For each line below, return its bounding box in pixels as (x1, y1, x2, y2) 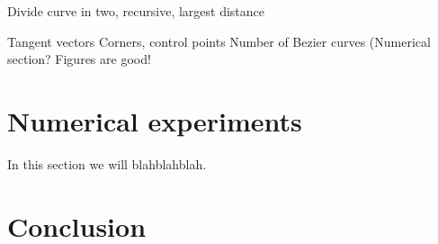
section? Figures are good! (7, 50, 151, 68)
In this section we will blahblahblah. (7, 154, 207, 173)
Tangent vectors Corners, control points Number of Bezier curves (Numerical (7, 32, 431, 50)
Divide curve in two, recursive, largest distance (7, 2, 265, 20)
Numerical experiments (7, 102, 302, 139)
